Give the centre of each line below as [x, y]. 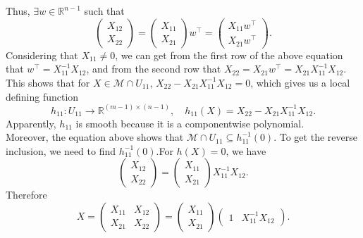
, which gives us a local [300, 82]
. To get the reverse [315, 137]
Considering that [42, 55]
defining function [42, 96]
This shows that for [48, 82]
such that [104, 11]
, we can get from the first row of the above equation [229, 55]
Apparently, [31, 123]
